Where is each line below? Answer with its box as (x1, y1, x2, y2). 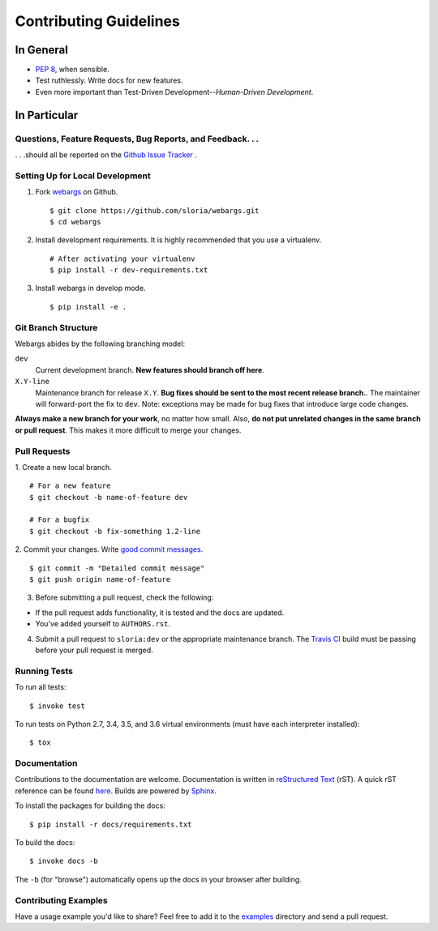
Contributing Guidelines (15, 12, 180, 30)
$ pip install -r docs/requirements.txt (29, 819, 192, 829)
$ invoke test (29, 701, 85, 711)
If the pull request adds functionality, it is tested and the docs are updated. (35, 608, 285, 617)
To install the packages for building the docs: (15, 801, 165, 810)
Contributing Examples (15, 895, 109, 906)
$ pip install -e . (49, 302, 127, 311)
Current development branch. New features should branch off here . (35, 365, 265, 374)
